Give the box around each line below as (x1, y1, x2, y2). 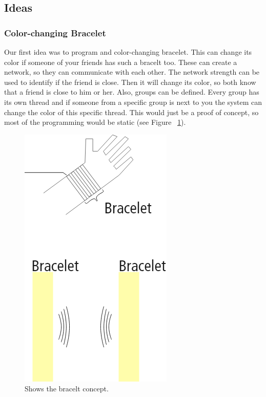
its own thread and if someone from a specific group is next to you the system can (4, 96, 262, 107)
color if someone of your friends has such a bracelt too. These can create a (4, 56, 237, 67)
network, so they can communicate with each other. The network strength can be (4, 67, 260, 77)
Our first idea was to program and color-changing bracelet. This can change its (4, 47, 252, 57)
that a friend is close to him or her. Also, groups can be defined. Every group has (4, 86, 259, 97)
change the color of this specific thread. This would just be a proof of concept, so (4, 106, 259, 117)
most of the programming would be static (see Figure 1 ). (4, 117, 186, 127)
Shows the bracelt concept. (25, 383, 109, 394)
